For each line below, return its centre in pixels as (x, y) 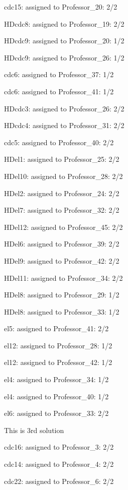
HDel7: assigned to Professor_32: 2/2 (62, 210)
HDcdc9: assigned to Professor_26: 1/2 (64, 57)
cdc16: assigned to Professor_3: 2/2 (59, 447)
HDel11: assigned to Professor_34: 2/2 (63, 278)
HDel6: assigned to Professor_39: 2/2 (62, 244)
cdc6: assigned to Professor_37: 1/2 (59, 74)
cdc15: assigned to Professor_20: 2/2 (61, 7)
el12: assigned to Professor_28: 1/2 (58, 345)
